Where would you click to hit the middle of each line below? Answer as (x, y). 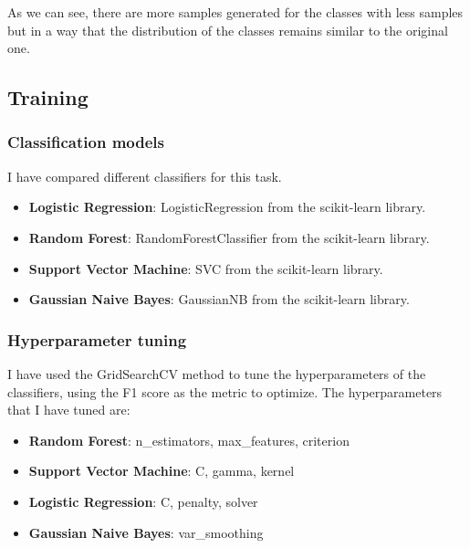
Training (48, 97)
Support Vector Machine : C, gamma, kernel (162, 471)
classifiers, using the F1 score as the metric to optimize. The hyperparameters (225, 391)
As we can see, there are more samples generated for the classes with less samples (235, 12)
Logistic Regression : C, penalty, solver (143, 501)
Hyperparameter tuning (97, 339)
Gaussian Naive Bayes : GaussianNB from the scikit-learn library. (219, 299)
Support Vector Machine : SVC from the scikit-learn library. (206, 268)
